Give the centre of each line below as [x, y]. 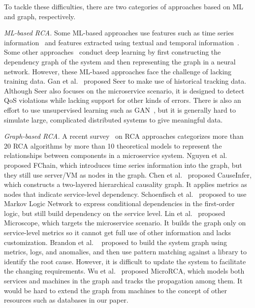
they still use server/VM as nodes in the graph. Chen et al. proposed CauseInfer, [128, 174]
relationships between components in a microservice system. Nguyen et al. [116, 155]
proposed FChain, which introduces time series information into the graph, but [123, 165]
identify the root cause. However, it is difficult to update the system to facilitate [125, 261]
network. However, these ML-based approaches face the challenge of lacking [118, 71]
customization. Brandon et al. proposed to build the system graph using [115, 242]
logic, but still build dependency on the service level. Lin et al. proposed [115, 213]
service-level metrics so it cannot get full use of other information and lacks [117, 232]
